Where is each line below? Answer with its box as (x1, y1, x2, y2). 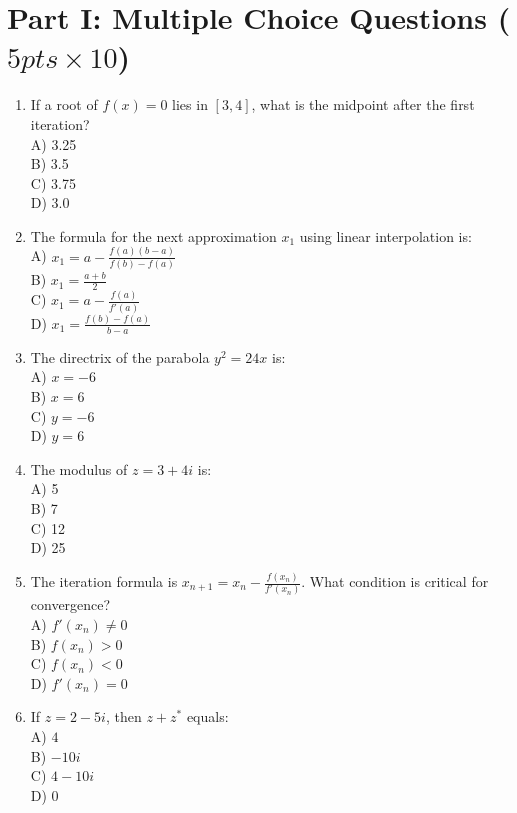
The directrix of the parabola (30, 346, 210, 367)
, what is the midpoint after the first (251, 94, 475, 115)
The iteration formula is (30, 571, 178, 591)
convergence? (30, 594, 111, 615)
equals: (186, 706, 229, 727)
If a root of (30, 94, 98, 115)
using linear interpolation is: (299, 225, 472, 246)
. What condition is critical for (301, 571, 489, 591)
